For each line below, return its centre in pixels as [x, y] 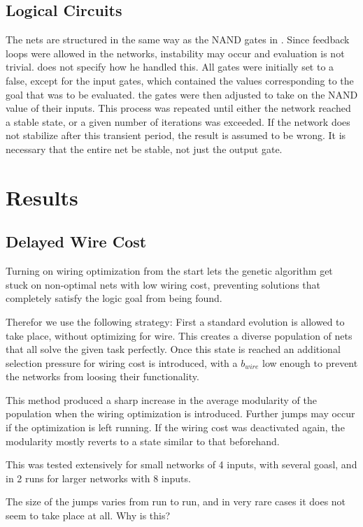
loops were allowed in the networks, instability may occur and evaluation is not [175, 53]
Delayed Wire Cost [76, 241]
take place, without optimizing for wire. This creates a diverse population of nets [179, 335]
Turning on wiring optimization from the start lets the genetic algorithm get [169, 271]
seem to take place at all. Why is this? [88, 515]
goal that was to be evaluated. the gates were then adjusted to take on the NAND [182, 94]
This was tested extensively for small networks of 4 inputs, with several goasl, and [181, 464]
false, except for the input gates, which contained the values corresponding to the [180, 80]
